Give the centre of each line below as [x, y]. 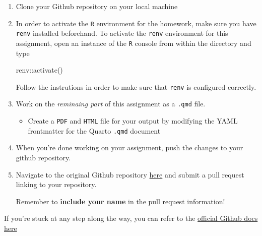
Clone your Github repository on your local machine [97, 6]
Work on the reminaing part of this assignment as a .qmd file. [111, 104]
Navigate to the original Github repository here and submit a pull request [130, 174]
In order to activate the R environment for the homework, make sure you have [136, 23]
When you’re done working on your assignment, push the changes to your [129, 147]
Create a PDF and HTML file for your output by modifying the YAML [133, 121]
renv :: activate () [39, 70]
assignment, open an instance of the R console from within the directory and [134, 43]
